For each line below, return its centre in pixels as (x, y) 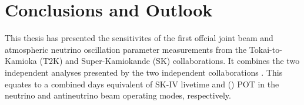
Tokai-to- (265, 49)
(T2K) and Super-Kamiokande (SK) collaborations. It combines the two (170, 61)
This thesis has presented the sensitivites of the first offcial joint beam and (139, 38)
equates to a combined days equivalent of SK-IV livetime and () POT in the (142, 84)
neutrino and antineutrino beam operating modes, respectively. (118, 95)
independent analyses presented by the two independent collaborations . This (144, 72)
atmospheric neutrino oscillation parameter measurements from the (126, 49)
